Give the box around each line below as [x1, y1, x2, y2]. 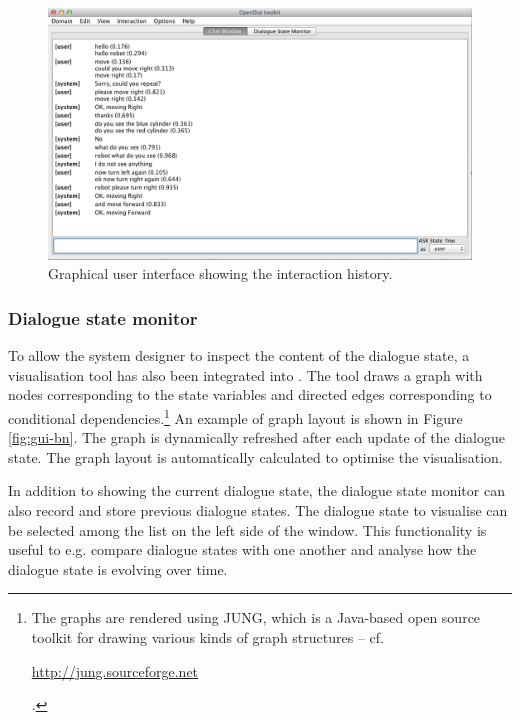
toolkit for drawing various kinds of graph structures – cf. [31, 626, 384, 647]
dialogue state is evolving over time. [8, 558, 228, 579]
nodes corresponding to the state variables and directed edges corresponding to [8, 384, 492, 405]
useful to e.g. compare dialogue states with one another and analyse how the [8, 539, 477, 560]
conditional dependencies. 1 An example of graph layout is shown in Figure [8, 404, 463, 428]
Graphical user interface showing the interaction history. [48, 263, 393, 284]
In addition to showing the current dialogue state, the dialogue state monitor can [8, 480, 505, 501]
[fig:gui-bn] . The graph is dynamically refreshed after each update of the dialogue [8, 427, 505, 448]
